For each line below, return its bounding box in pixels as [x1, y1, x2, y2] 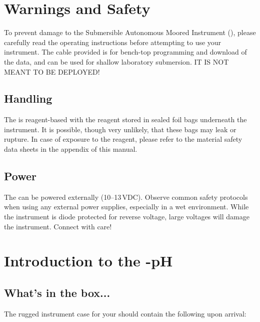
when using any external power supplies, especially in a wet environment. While [4, 201, 249, 212]
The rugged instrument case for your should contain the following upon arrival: [4, 308, 246, 318]
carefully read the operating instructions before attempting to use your [4, 37, 221, 47]
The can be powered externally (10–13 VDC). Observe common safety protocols [4, 191, 248, 202]
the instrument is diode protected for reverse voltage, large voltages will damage [4, 211, 249, 222]
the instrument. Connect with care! [4, 221, 112, 231]
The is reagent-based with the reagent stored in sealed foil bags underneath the [4, 114, 247, 125]
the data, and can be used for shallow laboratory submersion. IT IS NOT [4, 56, 229, 67]
